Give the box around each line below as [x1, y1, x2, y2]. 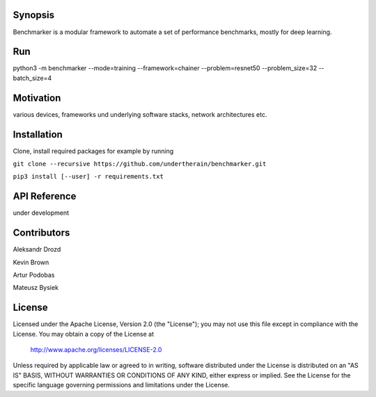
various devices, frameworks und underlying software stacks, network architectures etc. [13, 110, 267, 118]
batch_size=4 [13, 74, 52, 82]
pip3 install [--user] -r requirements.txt [13, 172, 164, 181]
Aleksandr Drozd [13, 245, 61, 254]
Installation [13, 129, 63, 140]
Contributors [13, 227, 70, 239]
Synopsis [13, 9, 55, 21]
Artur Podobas [13, 271, 55, 279]
